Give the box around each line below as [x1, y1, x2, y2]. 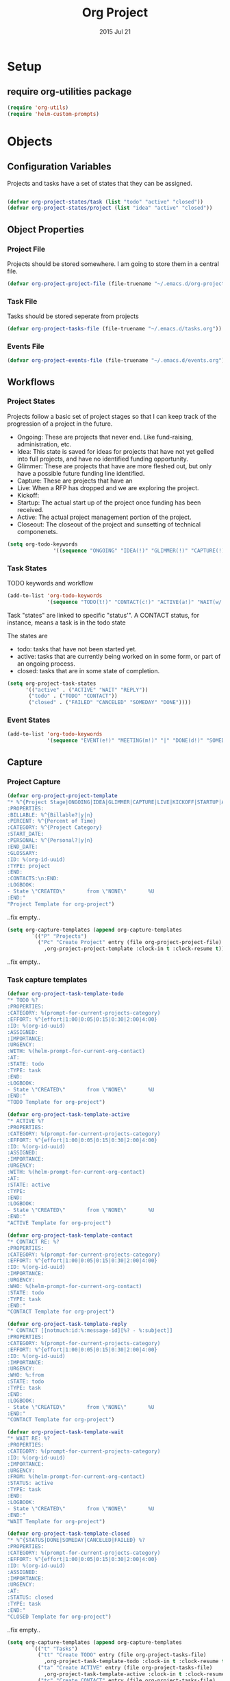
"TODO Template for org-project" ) [7, 1099, 106, 1106]
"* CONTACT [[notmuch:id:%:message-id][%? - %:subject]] [7, 1327, 173, 1334]
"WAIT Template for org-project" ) [7, 1518, 106, 1525]
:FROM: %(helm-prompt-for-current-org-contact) [7, 1473, 146, 1480]
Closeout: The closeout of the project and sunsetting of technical [16, 520, 201, 529]
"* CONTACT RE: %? [7, 1238, 60, 1245]
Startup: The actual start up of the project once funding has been [16, 498, 201, 507]
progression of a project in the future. [7, 420, 113, 428]
